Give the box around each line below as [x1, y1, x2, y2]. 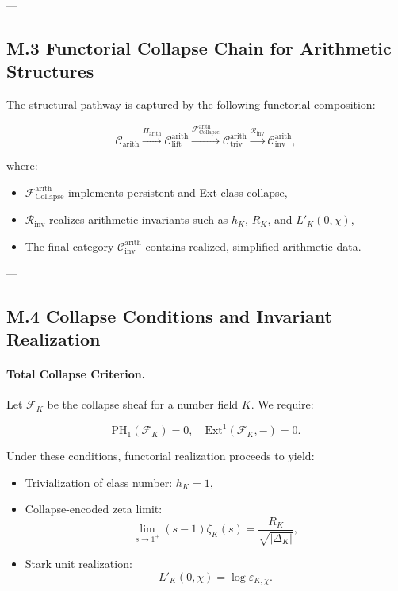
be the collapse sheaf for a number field [47, 396, 239, 413]
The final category [25, 237, 114, 254]
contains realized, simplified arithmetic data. [145, 237, 362, 254]
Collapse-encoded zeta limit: [25, 501, 163, 517]
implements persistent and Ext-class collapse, [67, 183, 288, 200]
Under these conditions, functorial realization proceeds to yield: [6, 447, 315, 464]
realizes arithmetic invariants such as [49, 211, 228, 228]
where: [6, 157, 38, 174]
